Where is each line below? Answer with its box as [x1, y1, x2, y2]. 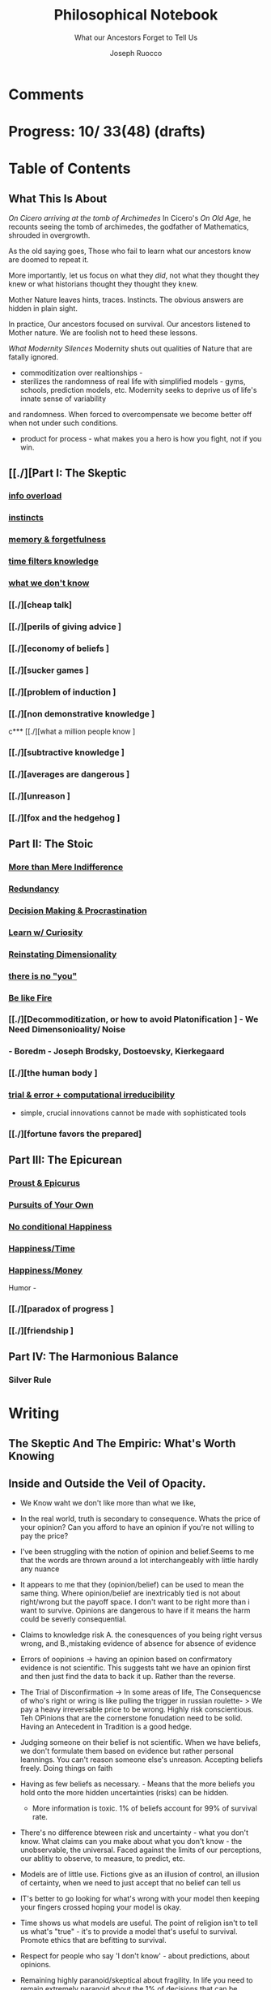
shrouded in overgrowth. [8, 230, 91, 240]
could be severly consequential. [19, 1614, 127, 1624]
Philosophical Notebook [53, 6, 218, 24]
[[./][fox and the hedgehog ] [8, 812, 121, 823]
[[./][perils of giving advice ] [8, 621, 121, 632]
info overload [8, 490, 62, 502]
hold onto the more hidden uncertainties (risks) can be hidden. [19, 1788, 229, 1798]
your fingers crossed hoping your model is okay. [19, 1902, 182, 1912]
